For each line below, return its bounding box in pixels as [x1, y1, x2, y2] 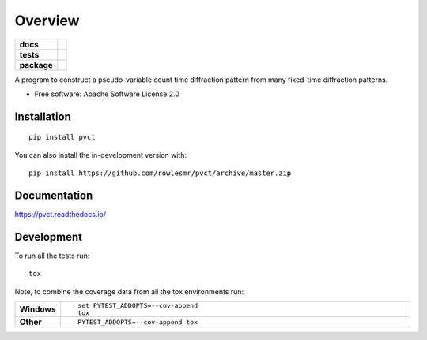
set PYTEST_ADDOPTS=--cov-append [77, 301, 198, 310]
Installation [14, 110, 71, 123]
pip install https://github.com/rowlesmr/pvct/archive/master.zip [28, 169, 292, 177]
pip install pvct [28, 133, 96, 142]
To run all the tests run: [14, 251, 90, 260]
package [19, 59, 53, 70]
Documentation [14, 189, 93, 202]
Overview [14, 12, 80, 29]
